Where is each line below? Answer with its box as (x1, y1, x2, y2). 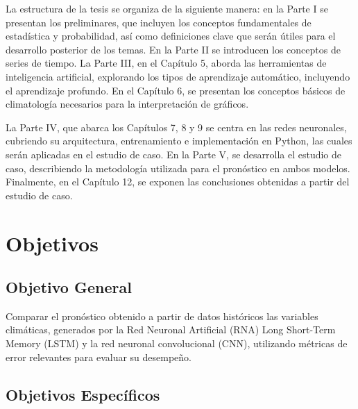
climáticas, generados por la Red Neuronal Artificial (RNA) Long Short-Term (6, 322, 336, 337)
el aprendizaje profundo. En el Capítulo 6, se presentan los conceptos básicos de (6, 83, 346, 97)
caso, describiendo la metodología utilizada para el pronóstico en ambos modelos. (6, 160, 350, 175)
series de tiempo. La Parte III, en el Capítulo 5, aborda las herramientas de (6, 56, 327, 70)
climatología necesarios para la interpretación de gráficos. (6, 97, 249, 111)
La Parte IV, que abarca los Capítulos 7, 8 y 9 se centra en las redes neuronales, (6, 119, 347, 134)
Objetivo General (6, 276, 132, 298)
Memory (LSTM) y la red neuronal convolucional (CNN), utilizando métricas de (6, 336, 348, 351)
